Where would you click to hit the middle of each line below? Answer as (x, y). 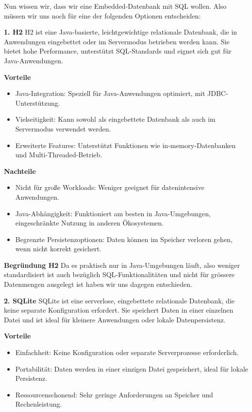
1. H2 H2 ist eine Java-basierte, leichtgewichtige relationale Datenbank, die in (121, 32)
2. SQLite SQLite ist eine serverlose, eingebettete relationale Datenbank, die (119, 300)
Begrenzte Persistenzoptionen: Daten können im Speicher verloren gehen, (124, 239)
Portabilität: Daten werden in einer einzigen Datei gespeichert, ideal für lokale (132, 368)
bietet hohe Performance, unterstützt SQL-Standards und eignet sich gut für (118, 51)
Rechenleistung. (39, 404)
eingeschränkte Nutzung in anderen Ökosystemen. (89, 223)
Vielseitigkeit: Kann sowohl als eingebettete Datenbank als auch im (115, 119)
